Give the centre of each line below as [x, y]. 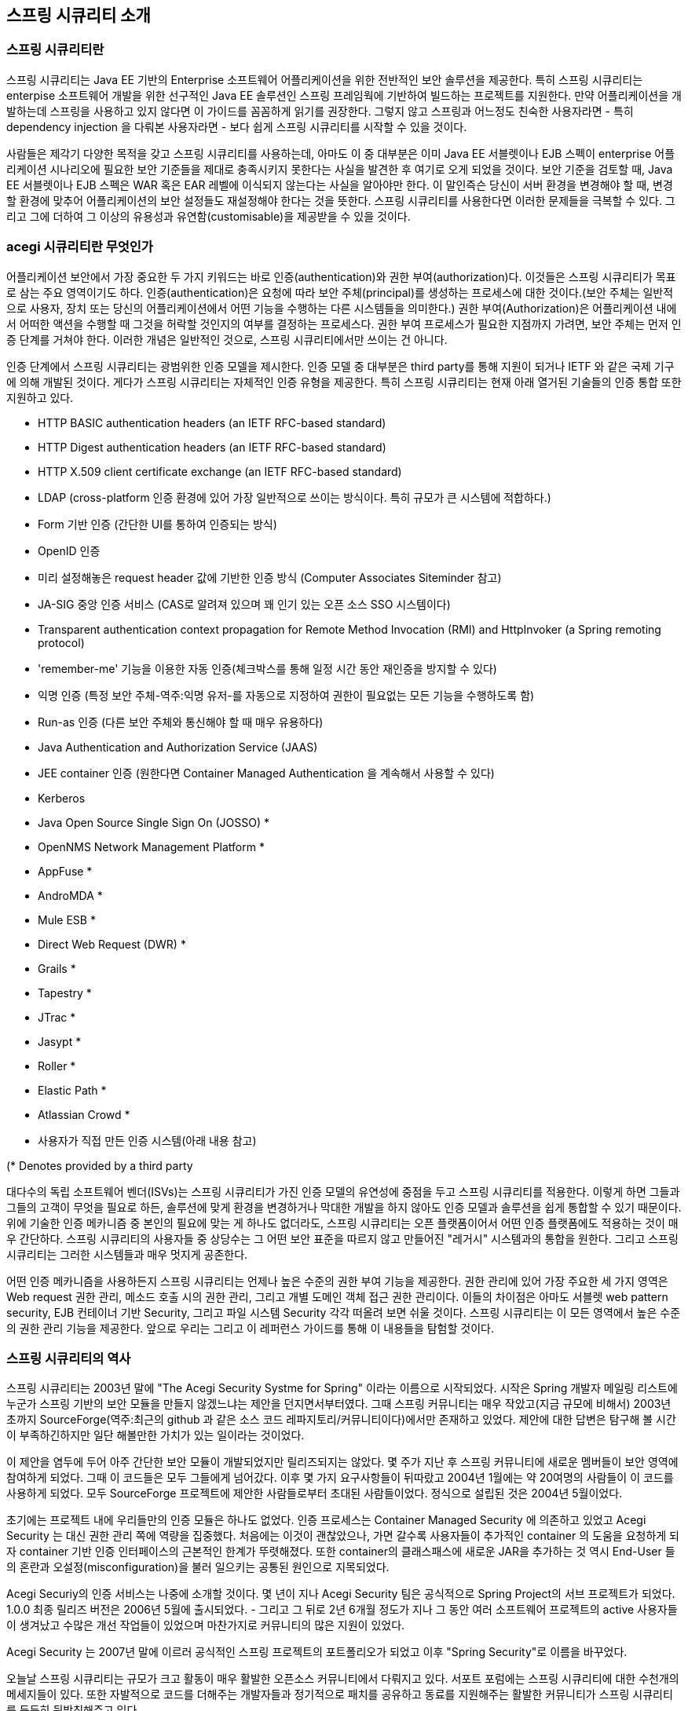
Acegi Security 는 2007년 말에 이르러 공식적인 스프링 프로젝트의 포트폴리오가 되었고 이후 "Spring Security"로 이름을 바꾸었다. [317, 1652]
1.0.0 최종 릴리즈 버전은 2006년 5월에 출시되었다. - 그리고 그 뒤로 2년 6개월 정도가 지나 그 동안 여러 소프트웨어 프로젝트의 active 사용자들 [342, 1610]
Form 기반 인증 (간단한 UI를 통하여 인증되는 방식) [157, 524]
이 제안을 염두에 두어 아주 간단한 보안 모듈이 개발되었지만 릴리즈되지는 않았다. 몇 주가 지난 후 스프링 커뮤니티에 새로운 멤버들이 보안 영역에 [342, 1462]
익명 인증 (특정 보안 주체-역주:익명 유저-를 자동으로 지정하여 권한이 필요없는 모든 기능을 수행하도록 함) [286, 695]
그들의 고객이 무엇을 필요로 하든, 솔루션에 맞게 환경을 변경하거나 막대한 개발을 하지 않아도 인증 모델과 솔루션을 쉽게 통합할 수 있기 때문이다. [344, 1207]
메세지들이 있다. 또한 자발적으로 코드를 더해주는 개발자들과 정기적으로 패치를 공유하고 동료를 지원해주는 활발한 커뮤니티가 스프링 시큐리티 [340, 1695]
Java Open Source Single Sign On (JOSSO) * [154, 822]
